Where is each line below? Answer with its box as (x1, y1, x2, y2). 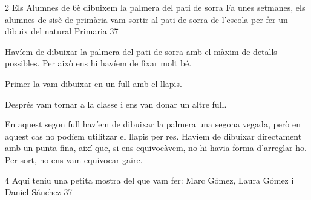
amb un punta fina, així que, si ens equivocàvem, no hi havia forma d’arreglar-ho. (5, 141, 307, 154)
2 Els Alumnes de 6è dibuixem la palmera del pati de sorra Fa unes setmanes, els (5, 1, 306, 13)
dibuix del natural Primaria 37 (5, 25, 119, 37)
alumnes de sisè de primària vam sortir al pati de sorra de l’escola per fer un (5, 13, 288, 25)
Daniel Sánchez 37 (5, 185, 73, 198)
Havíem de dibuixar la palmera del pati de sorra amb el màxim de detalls (5, 45, 277, 57)
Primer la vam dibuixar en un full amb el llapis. (5, 77, 182, 89)
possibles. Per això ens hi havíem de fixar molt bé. (5, 57, 192, 69)
